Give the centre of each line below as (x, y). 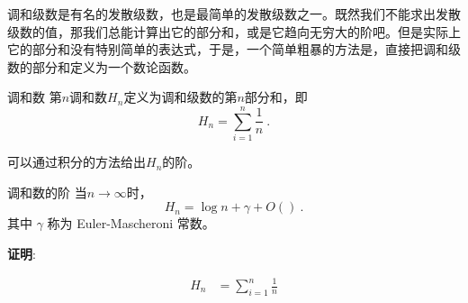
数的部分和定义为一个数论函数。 (102, 66)
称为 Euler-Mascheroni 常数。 (131, 223)
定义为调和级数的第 (180, 97)
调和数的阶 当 (47, 192)
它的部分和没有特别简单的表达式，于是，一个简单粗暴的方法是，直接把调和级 (234, 49)
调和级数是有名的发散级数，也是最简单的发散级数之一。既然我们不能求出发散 (234, 14)
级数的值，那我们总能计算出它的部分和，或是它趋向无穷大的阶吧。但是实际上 (234, 31)
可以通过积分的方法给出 (76, 162)
